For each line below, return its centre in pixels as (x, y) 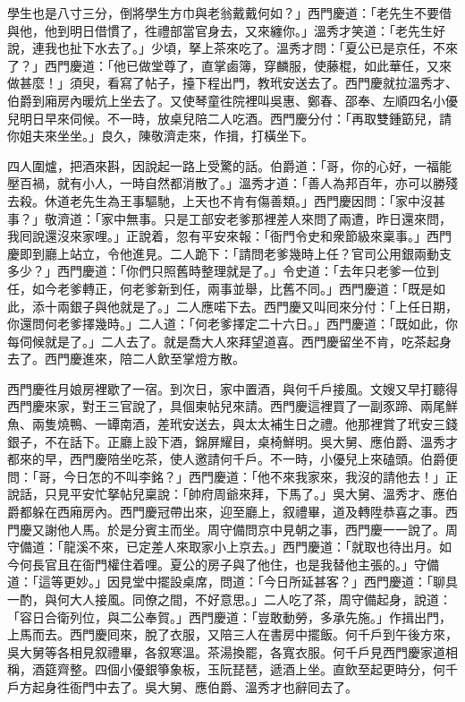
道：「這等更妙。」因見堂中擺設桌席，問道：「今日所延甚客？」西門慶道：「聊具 (232, 582)
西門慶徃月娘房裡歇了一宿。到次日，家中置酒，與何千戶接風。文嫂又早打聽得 (232, 388)
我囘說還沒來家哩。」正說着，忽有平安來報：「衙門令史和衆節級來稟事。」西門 (229, 236)
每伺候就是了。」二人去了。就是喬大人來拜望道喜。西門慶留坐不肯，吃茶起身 (229, 341)
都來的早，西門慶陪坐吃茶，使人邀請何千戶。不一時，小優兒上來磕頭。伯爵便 (232, 459)
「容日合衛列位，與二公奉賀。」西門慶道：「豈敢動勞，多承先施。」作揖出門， (229, 616)
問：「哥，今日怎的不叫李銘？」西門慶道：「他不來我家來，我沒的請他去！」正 (232, 476)
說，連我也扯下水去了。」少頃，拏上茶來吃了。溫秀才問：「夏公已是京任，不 (226, 48)
